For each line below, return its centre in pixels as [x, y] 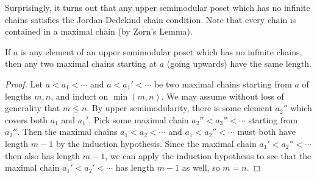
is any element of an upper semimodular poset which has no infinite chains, [162, 51]
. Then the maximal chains [67, 132]
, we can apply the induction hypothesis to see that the [208, 155]
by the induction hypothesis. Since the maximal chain [156, 143]
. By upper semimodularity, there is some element [180, 108]
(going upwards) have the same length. [239, 63]
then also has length [43, 155]
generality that [33, 108]
